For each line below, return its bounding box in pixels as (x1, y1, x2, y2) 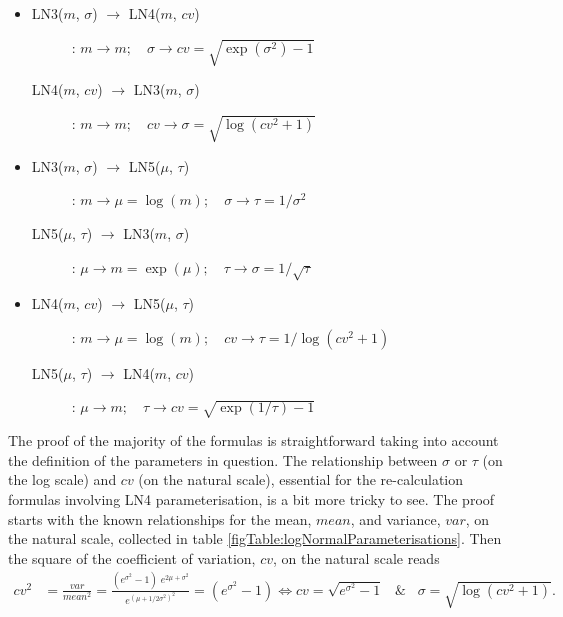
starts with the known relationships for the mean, (8, 508, 312, 529)
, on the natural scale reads (273, 547, 440, 568)
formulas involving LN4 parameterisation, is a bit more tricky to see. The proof (8, 489, 495, 509)
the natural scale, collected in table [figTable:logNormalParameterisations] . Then (8, 528, 502, 549)
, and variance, (350, 508, 441, 529)
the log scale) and (8, 469, 117, 490)
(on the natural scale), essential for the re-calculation (138, 469, 464, 490)
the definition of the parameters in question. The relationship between (8, 449, 438, 470)
